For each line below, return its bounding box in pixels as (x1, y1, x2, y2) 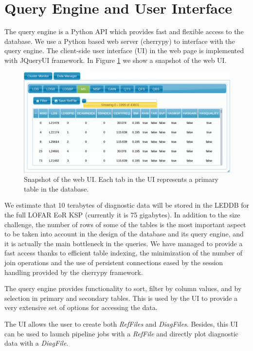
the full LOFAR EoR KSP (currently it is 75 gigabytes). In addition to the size (4, 210, 240, 220)
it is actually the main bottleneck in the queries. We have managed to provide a (4, 238, 243, 248)
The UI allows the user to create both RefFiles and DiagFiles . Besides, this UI (4, 319, 238, 329)
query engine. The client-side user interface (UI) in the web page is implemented (4, 45, 244, 56)
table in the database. (24, 183, 89, 194)
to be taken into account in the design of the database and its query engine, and (4, 229, 244, 239)
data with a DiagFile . (4, 338, 69, 348)
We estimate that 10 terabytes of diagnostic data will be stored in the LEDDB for (4, 200, 250, 210)
